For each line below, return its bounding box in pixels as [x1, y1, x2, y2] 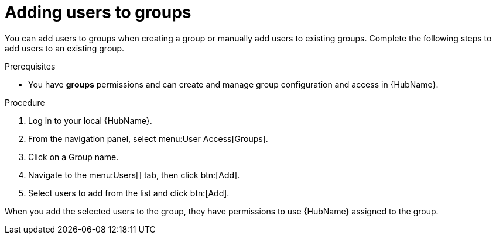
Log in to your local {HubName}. [28, 115, 152, 126]
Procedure [5, 97, 45, 108]
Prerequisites [5, 61, 56, 71]
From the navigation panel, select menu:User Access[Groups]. [28, 133, 268, 144]
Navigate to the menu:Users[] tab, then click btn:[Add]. [28, 169, 240, 180]
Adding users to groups [5, 2, 191, 22]
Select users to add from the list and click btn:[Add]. [28, 188, 230, 198]
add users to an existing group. [5, 43, 125, 53]
